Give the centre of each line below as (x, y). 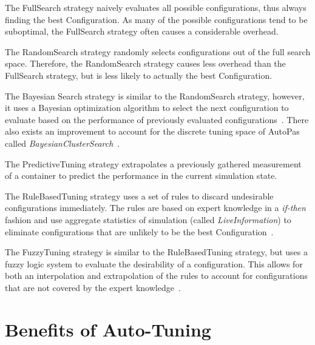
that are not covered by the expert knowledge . (93, 287)
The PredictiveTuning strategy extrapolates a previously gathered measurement (153, 163)
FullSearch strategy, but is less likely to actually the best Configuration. (139, 75)
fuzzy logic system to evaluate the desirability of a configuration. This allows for (154, 263)
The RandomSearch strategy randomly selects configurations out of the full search (158, 51)
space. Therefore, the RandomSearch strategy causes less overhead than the (145, 63)
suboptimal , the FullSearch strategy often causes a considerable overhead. (142, 31)
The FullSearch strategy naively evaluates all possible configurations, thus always (156, 7)
